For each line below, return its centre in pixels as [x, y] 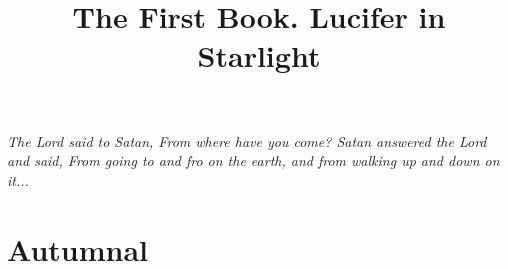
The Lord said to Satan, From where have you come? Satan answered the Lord [247, 140]
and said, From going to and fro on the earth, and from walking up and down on [253, 160]
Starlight [259, 55]
